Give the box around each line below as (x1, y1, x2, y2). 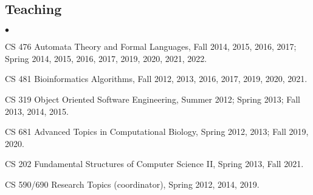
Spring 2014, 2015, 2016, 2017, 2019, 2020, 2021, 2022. (5, 52, 207, 64)
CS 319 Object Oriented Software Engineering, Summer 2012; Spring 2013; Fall (5, 92, 300, 105)
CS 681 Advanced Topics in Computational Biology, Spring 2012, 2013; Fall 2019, (5, 125, 309, 138)
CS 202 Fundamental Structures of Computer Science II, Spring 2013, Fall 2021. (5, 157, 304, 170)
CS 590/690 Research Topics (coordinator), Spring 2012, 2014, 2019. (5, 177, 260, 190)
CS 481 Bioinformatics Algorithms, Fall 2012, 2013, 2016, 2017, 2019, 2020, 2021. (5, 72, 308, 85)
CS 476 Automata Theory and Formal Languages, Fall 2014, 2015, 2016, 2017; (5, 40, 297, 53)
